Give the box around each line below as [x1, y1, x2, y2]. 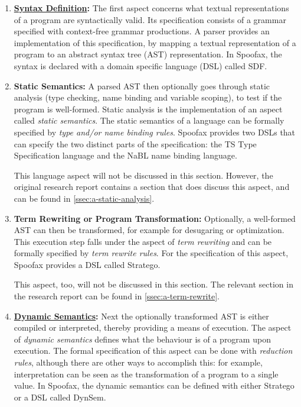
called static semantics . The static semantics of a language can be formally [14, 114, 284, 127]
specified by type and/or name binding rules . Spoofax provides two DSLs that [14, 125, 296, 138]
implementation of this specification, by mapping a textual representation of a [14, 36, 296, 49]
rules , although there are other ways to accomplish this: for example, [14, 356, 263, 369]
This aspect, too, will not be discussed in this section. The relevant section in [14, 278, 293, 290]
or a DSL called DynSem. [14, 390, 106, 403]
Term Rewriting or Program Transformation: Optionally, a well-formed [14, 212, 296, 224]
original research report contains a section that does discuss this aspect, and [14, 180, 290, 193]
